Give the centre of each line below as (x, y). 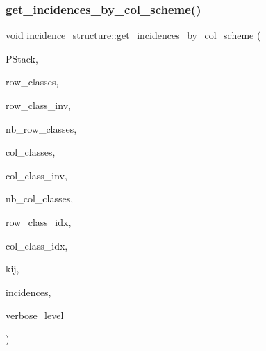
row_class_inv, (38, 105)
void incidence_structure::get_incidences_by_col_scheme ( (133, 35)
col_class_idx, (37, 245)
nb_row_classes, (41, 128)
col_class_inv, (36, 175)
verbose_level (35, 315)
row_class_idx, (39, 221)
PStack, (22, 58)
